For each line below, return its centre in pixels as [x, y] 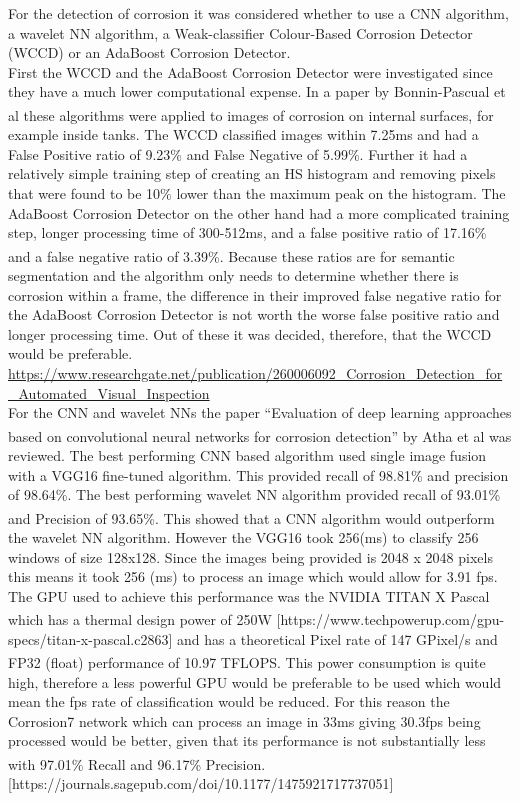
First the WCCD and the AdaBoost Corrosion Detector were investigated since [250, 71]
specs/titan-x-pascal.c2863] [90, 638]
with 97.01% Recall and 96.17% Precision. [137, 763]
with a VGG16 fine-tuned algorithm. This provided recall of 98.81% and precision [258, 474]
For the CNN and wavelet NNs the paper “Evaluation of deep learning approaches [260, 412]
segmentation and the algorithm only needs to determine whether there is [233, 275]
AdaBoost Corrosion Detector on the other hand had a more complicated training [259, 212]
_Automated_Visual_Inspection [109, 392]
